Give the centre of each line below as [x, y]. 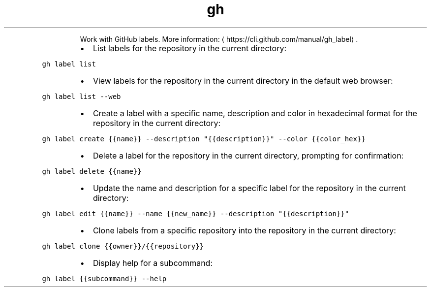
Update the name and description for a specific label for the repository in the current [249, 188]
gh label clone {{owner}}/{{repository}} [123, 246]
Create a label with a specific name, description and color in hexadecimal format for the [255, 113]
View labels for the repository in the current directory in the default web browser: [243, 81]
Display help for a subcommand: [153, 263]
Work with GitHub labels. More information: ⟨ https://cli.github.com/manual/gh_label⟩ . [219, 39]
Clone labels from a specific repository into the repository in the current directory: [244, 230]
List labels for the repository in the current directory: [190, 48]
